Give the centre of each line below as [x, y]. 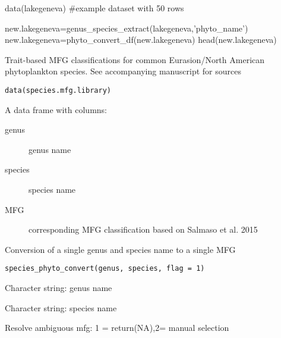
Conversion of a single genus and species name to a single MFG [120, 249]
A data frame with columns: [56, 109]
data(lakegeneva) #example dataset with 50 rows [94, 8]
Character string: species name [61, 307]
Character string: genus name [59, 288]
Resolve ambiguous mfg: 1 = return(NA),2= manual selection [117, 328]
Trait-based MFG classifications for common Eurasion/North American [135, 59]
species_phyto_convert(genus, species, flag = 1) [105, 269]
